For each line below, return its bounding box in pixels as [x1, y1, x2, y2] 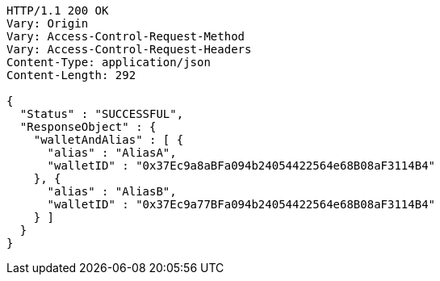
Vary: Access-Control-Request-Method [6, 30, 245, 43]
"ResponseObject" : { [19, 120, 157, 133]
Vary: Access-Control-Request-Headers [6, 43, 252, 56]
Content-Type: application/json [6, 56, 211, 69]
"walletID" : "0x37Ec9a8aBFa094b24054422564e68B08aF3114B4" [47, 159, 436, 172]
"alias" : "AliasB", [47, 185, 177, 198]
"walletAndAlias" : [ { [33, 133, 184, 146]
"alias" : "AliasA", [47, 146, 177, 159]
